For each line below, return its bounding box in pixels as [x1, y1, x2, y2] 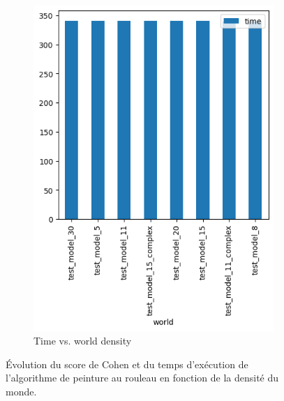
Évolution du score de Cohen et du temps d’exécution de [6, 356, 248, 371]
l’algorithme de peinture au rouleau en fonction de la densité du [6, 370, 279, 385]
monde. [6, 384, 37, 399]
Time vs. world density [33, 333, 132, 348]
